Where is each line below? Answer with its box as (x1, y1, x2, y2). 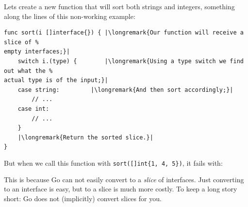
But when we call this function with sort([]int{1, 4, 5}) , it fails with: (4, 157, 223, 168)
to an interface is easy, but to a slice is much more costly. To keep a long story (4, 184, 237, 194)
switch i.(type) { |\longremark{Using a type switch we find (17, 57, 244, 65)
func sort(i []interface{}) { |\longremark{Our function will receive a (4, 29, 244, 36)
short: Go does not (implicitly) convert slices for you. (4, 193, 162, 203)
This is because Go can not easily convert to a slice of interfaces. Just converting (4, 174, 244, 184)
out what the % (4, 67, 53, 74)
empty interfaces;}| (4, 48, 70, 55)
